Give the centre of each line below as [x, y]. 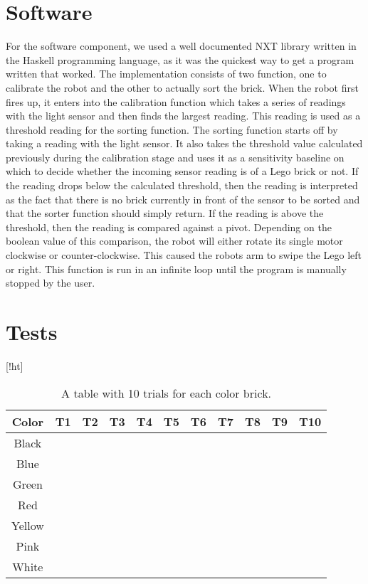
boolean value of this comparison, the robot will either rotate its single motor [174, 241]
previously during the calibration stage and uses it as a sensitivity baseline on [175, 157]
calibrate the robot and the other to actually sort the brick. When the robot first [182, 87]
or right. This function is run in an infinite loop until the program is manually [176, 269]
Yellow [28, 525]
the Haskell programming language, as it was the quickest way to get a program [180, 59]
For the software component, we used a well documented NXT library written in [181, 46]
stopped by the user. [51, 283]
